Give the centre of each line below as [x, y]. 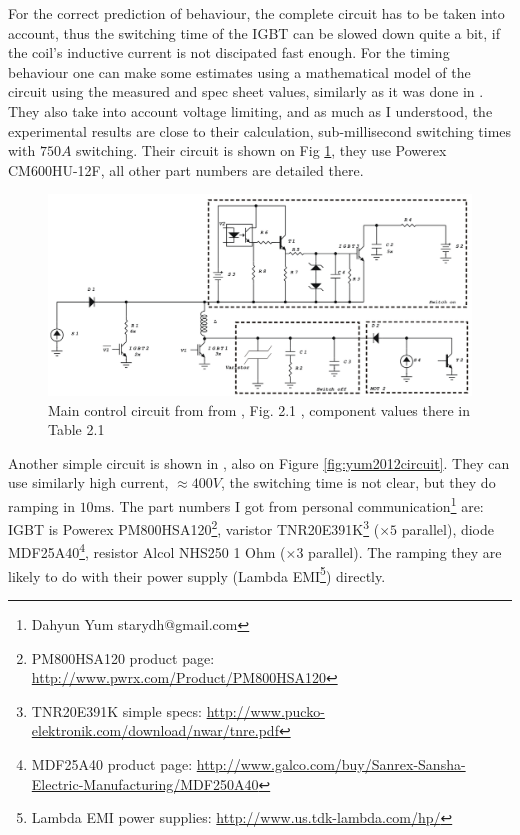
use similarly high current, [88, 482]
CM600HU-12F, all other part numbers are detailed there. [186, 169]
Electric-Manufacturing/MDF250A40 [145, 783]
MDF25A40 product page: [112, 763]
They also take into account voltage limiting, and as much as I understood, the [250, 110]
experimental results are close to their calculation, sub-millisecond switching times [260, 130]
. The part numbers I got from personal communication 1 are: [297, 504]
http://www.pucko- [265, 710]
